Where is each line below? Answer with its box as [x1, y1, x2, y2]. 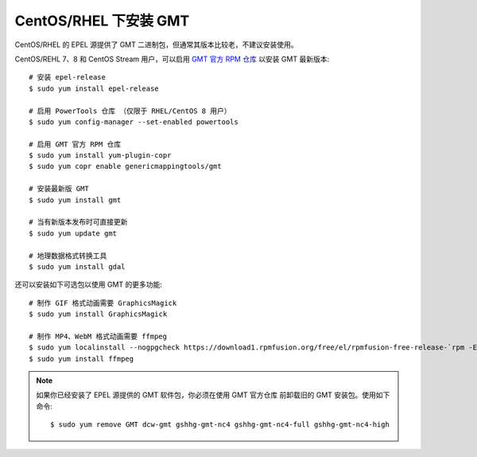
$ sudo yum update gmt [29, 228, 118, 238]
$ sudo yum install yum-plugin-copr [29, 151, 172, 160]
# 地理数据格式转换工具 [29, 251, 107, 260]
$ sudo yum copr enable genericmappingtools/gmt [29, 162, 222, 171]
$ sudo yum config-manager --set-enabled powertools [29, 117, 238, 127]
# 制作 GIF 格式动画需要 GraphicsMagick [29, 299, 177, 307]
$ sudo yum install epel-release [29, 84, 159, 93]
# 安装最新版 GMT [29, 184, 89, 193]
